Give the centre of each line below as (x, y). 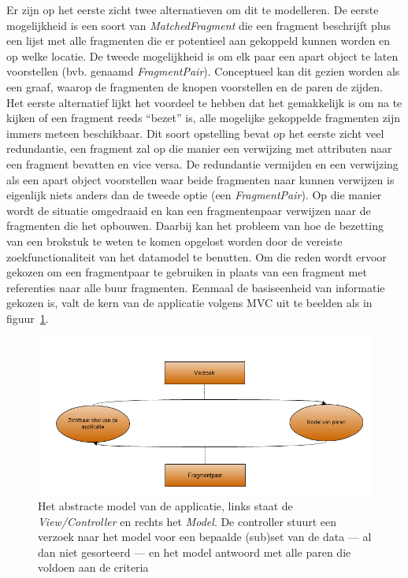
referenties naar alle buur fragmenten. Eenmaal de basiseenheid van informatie (196, 287)
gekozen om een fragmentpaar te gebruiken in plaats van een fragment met (187, 272)
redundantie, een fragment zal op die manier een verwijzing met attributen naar (199, 148)
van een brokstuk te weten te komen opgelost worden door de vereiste (174, 241)
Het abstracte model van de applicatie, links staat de (165, 506)
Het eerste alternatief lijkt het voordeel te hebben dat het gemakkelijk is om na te (204, 102)
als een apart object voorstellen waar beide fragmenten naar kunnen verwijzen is (200, 179)
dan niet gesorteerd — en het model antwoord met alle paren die (195, 552)
